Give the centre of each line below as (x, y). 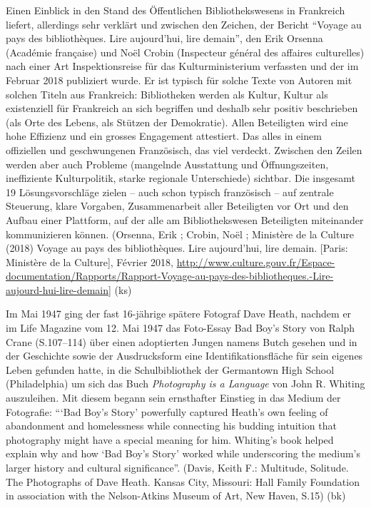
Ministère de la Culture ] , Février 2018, (90, 261)
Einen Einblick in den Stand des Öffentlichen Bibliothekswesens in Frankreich (176, 10)
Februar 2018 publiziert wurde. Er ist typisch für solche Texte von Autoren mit (179, 80)
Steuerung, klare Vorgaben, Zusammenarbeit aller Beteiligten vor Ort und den (177, 206)
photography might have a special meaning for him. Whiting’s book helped (170, 439)
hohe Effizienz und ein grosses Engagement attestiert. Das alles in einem (164, 136)
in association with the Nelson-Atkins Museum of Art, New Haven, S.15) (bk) (176, 496)
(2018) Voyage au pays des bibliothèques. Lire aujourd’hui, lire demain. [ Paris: (177, 248)
